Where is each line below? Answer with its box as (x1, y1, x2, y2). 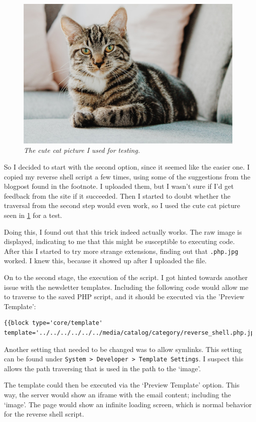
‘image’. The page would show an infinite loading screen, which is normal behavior (4, 399, 252, 409)
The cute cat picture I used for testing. (24, 145, 140, 155)
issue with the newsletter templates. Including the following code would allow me (4, 281, 249, 292)
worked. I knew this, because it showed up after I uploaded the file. (4, 255, 207, 266)
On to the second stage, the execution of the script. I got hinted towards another (4, 272, 248, 282)
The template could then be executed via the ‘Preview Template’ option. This (4, 380, 240, 390)
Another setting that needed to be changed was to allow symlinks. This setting (4, 344, 242, 354)
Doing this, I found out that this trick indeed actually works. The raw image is (4, 226, 242, 237)
